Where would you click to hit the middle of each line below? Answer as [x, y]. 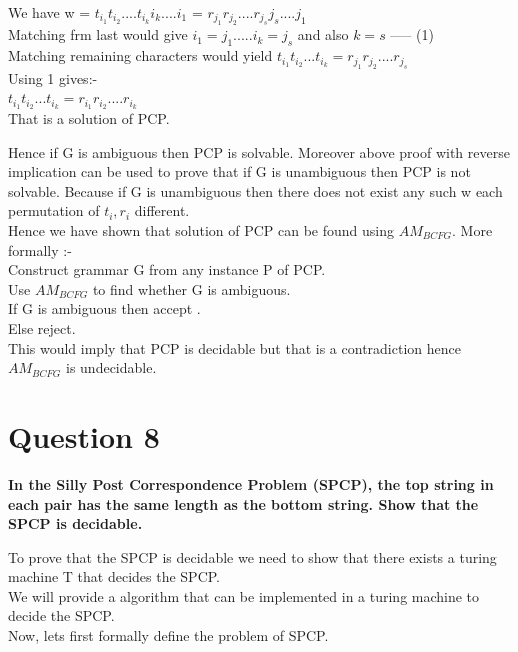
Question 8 [84, 435]
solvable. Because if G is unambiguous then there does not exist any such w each [255, 190]
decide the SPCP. [61, 615]
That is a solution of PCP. [89, 118]
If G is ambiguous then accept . [104, 308]
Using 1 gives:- [53, 77]
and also [323, 34]
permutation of [54, 210]
